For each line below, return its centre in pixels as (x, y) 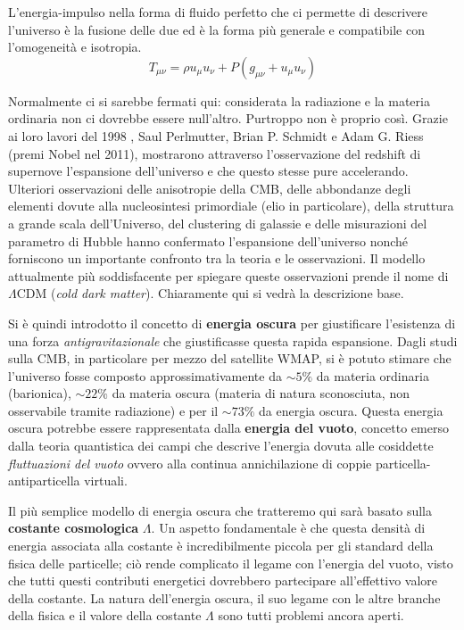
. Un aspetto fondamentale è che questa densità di (288, 528)
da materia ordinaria (373, 375)
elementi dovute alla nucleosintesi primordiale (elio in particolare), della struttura (231, 206)
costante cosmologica (74, 528)
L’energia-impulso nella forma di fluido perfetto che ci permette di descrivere (218, 12)
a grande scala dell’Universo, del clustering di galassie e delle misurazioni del (218, 223)
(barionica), (40, 393)
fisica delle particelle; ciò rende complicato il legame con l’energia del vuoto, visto (231, 563)
